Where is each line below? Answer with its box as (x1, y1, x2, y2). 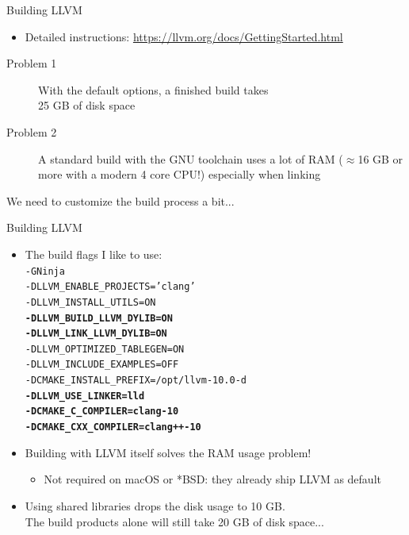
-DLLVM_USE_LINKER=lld (25, 390, 145, 402)
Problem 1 (6, 55, 57, 71)
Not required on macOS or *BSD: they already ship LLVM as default (44, 471, 381, 487)
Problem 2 (6, 123, 57, 140)
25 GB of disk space (38, 97, 136, 114)
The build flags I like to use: (25, 245, 162, 262)
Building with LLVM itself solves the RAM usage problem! (25, 444, 312, 460)
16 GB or (357, 150, 403, 167)
